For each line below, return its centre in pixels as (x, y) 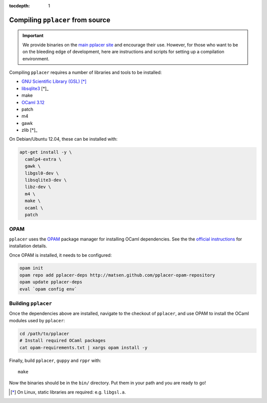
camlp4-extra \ (43, 159)
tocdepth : (20, 6)
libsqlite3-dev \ (46, 180)
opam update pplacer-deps (51, 282)
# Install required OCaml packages (63, 341)
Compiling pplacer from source (60, 20)
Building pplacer (30, 303)
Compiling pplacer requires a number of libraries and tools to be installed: (86, 72)
